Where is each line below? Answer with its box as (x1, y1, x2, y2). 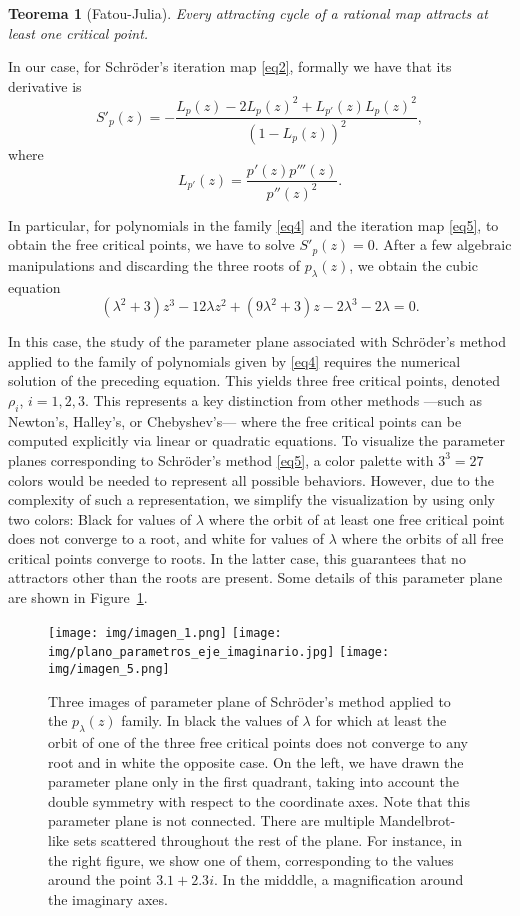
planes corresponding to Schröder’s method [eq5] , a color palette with (8, 449, 434, 470)
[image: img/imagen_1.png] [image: (48, 625, 282, 640)
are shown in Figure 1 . (8, 587, 148, 608)
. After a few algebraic (374, 234, 512, 255)
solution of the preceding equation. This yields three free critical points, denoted (8, 370, 501, 391)
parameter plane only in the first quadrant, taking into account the (48, 771, 459, 792)
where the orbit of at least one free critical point (208, 508, 505, 529)
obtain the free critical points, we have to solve (8, 234, 295, 255)
